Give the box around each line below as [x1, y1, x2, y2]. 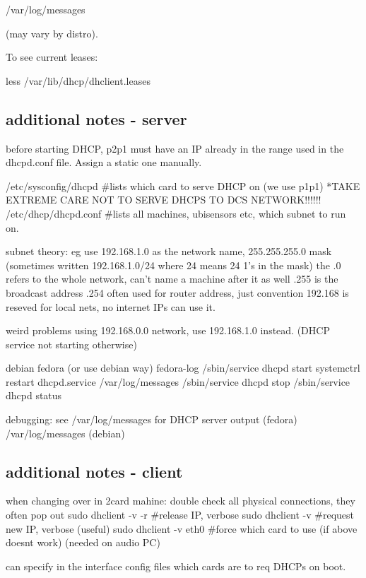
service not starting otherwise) [6, 336, 137, 351]
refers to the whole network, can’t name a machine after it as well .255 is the [6, 271, 338, 286]
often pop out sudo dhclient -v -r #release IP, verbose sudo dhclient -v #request [6, 507, 355, 522]
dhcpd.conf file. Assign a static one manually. [6, 155, 202, 170]
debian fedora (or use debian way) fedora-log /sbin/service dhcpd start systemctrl [6, 360, 360, 375]
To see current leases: [6, 49, 98, 64]
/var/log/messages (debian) [6, 425, 125, 440]
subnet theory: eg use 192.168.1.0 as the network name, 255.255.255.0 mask [6, 244, 332, 259]
